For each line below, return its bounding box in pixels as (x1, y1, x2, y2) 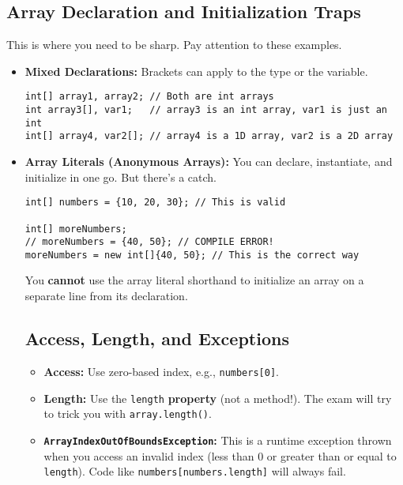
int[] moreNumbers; (24, 223, 127, 235)
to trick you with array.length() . (43, 405, 212, 422)
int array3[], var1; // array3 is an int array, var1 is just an (24, 104, 387, 116)
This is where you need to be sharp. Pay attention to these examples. (6, 36, 342, 53)
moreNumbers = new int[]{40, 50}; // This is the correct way (24, 249, 360, 261)
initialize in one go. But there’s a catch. (24, 168, 217, 185)
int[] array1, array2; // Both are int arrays (24, 91, 274, 103)
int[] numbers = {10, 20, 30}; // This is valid (24, 197, 286, 209)
